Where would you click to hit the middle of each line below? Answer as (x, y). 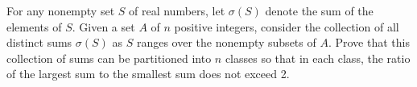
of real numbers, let (177, 10)
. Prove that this (369, 42)
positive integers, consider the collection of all (287, 26)
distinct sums (39, 42)
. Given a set (103, 26)
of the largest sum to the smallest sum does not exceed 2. (148, 74)
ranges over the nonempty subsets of (226, 42)
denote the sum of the (319, 10)
